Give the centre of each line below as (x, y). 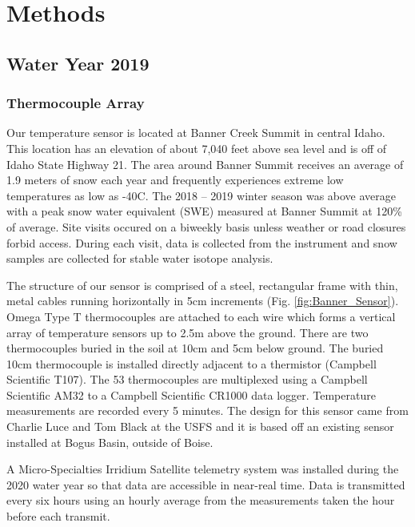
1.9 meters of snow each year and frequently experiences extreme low (175, 180)
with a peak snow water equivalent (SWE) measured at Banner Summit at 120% (204, 211)
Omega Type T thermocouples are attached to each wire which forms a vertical (201, 316)
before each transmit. (58, 516)
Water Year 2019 (78, 63)
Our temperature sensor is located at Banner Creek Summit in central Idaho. (196, 133)
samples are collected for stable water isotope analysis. (140, 258)
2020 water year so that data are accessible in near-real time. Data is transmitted (206, 484)
